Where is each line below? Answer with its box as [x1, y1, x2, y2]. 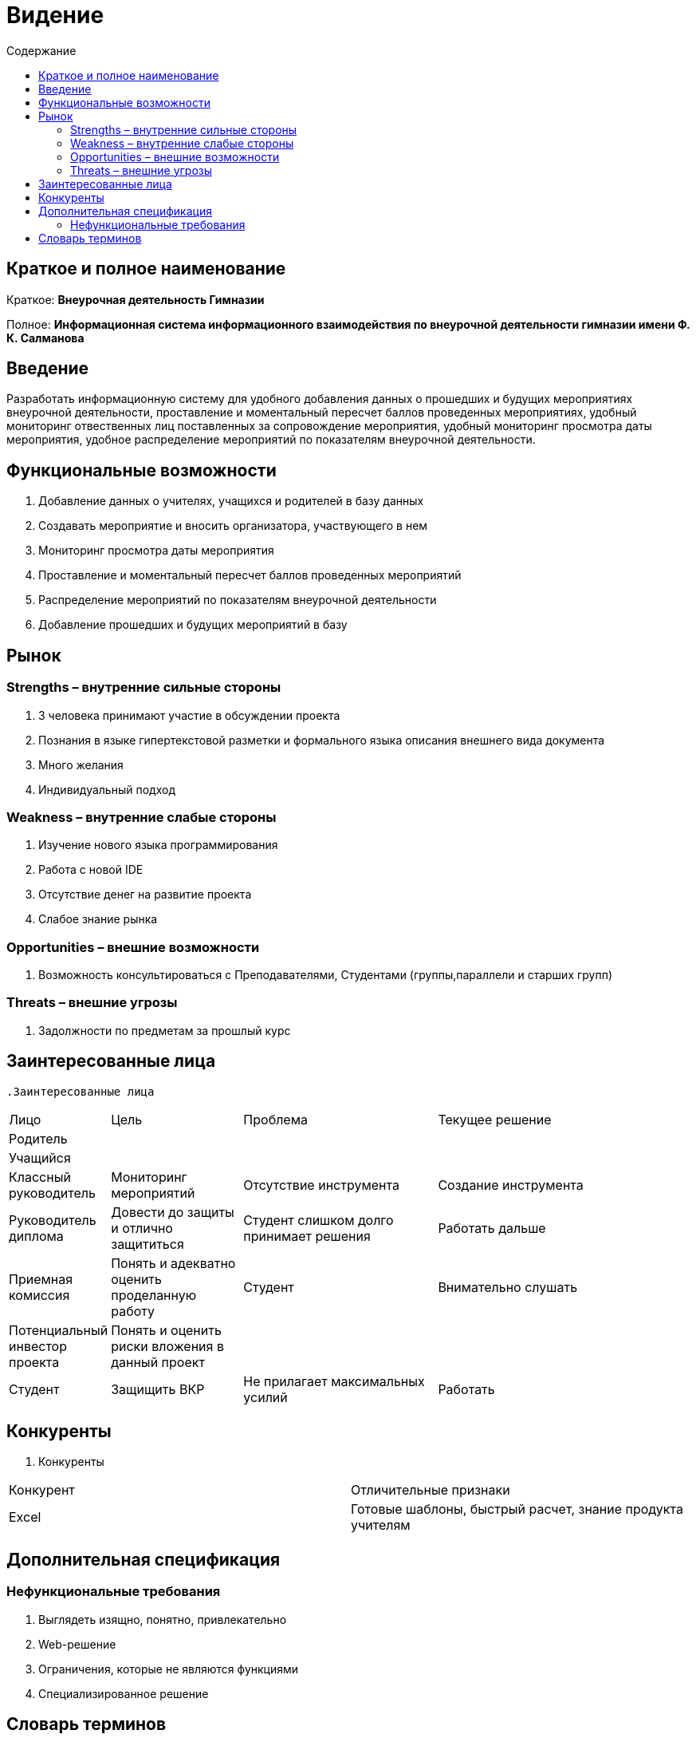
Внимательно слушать [438, 1278, 578, 1295]
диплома [9, 1227, 64, 1244]
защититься [111, 1235, 184, 1252]
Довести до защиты [111, 1203, 234, 1220]
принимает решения [243, 1227, 371, 1244]
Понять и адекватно [111, 1254, 236, 1271]
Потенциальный [9, 1321, 108, 1338]
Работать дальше [438, 1219, 546, 1236]
